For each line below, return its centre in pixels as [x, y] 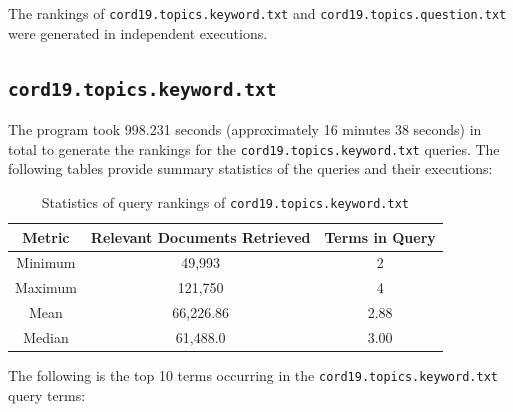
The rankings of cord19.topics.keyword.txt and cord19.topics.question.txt [257, 13]
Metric [46, 236]
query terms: [47, 394]
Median [46, 336]
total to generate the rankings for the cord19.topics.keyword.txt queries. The [254, 148]
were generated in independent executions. [138, 32]
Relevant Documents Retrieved [200, 236]
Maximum [46, 287]
